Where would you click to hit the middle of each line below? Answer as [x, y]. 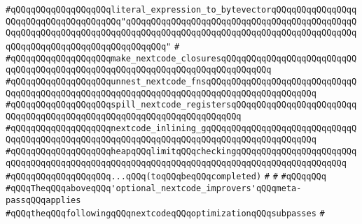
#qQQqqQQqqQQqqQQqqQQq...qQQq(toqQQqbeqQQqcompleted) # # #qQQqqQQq [166, 177]
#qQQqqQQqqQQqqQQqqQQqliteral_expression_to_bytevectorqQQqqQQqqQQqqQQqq [181, 10]
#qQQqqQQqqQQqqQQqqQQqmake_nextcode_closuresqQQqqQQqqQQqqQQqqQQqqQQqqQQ [181, 58]
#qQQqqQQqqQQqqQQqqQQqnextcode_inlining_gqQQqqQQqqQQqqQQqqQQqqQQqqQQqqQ [181, 128]
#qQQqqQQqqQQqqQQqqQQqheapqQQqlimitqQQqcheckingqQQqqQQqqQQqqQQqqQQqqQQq [181, 151]
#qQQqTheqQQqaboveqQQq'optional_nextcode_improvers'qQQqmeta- [154, 188]
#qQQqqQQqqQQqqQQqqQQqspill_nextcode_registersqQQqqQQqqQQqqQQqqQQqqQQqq [181, 105]
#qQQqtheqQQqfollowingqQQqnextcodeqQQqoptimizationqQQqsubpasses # [165, 214]
